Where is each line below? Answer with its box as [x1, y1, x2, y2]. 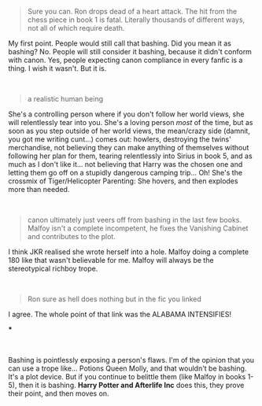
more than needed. [8, 185, 70, 194]
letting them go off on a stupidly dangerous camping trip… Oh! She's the [8, 168, 242, 177]
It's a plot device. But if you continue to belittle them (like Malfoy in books [8, 372, 246, 381]
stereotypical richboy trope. [8, 264, 98, 273]
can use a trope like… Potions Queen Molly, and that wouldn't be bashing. [8, 364, 247, 373]
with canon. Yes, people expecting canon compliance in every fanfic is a [8, 55, 243, 65]
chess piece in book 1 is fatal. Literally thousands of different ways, [27, 15, 245, 24]
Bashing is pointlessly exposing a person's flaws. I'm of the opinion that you [8, 356, 254, 364]
